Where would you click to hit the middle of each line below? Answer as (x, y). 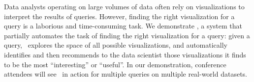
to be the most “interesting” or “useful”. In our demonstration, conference (115, 64)
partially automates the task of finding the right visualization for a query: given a (127, 35)
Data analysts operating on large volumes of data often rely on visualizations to (124, 6)
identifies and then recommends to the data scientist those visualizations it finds (125, 54)
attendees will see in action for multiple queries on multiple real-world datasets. (126, 74)
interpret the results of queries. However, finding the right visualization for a (119, 16)
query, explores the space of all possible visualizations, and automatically (116, 45)
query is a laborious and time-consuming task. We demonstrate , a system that (123, 26)
